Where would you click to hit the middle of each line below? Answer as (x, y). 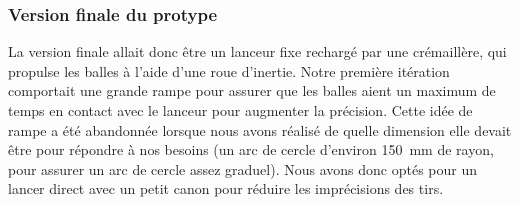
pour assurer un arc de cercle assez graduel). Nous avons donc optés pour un (243, 168)
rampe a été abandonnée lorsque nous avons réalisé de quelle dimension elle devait (260, 129)
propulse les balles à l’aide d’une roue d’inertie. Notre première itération (229, 70)
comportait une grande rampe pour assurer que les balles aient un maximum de (252, 90)
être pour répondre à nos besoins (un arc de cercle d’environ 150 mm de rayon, (251, 149)
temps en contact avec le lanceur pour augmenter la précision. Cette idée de (240, 110)
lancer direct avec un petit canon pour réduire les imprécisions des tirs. (226, 188)
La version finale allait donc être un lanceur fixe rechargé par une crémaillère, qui (257, 51)
